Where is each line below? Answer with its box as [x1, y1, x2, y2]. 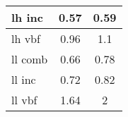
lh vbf [11, 30, 40, 47]
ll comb [11, 51, 48, 67]
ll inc [11, 71, 36, 87]
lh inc [11, 9, 43, 25]
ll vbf [11, 92, 37, 108]
